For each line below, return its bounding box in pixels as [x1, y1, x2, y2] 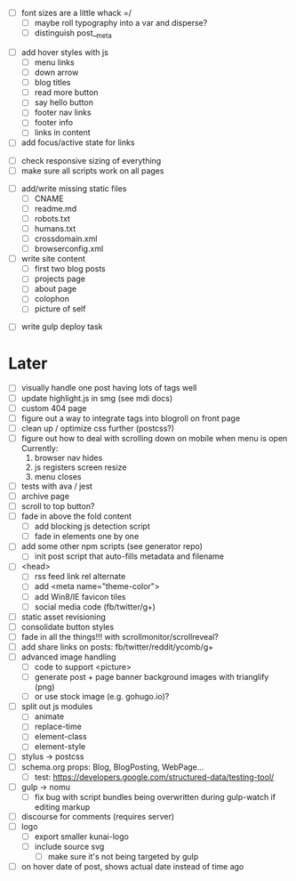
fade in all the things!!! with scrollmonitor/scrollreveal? [20, 631, 220, 642]
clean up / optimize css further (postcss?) [20, 423, 175, 433]
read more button [34, 87, 99, 98]
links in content [34, 127, 91, 138]
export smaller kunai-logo [34, 831, 130, 842]
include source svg [34, 841, 105, 852]
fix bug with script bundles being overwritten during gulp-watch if [34, 791, 276, 802]
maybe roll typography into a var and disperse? [34, 18, 208, 28]
